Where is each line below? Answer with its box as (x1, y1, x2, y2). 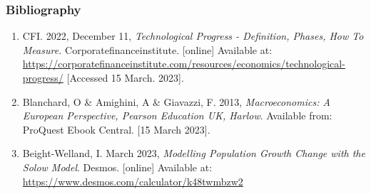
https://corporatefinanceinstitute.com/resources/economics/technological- (22, 56, 345, 71)
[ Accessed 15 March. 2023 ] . (66, 70, 184, 85)
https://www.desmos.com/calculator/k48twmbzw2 (22, 173, 243, 188)
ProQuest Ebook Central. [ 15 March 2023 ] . (22, 122, 210, 136)
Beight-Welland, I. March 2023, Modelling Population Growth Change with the (22, 146, 365, 161)
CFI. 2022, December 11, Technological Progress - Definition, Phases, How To (22, 28, 364, 43)
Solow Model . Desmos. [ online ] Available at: (22, 159, 213, 174)
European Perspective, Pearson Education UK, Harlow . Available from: (22, 108, 332, 123)
